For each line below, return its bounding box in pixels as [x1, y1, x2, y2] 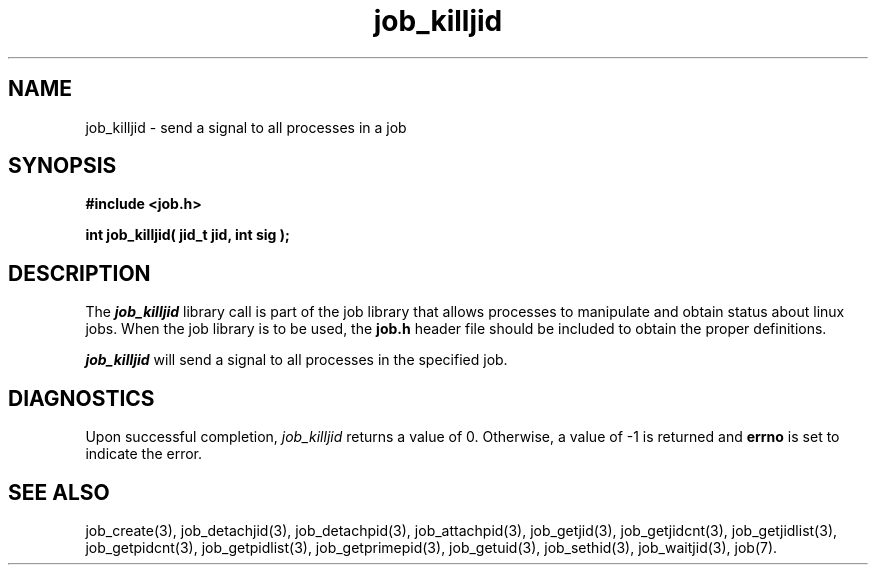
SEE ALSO [8, 479, 110, 505]
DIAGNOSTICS [8, 385, 155, 411]
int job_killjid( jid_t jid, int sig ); [85, 226, 290, 244]
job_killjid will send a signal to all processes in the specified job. [85, 351, 508, 369]
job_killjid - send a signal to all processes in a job [85, 118, 407, 136]
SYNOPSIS [8, 153, 117, 179]
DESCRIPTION [8, 260, 151, 286]
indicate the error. [85, 445, 203, 463]
